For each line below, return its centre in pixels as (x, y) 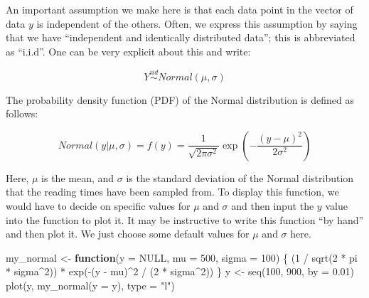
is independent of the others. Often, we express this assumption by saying (197, 23)
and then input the (273, 205)
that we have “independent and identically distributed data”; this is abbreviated (181, 37)
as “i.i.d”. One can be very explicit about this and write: (128, 51)
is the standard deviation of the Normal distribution (240, 177)
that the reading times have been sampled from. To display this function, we (172, 192)
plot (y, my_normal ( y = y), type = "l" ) (90, 285)
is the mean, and (78, 177)
